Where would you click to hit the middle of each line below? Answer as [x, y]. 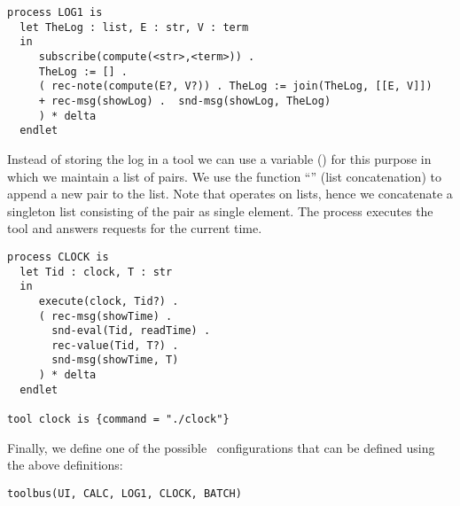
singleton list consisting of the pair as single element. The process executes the [220, 210]
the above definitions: [65, 465]
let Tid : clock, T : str [96, 272]
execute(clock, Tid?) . [109, 301]
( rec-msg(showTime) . [105, 316]
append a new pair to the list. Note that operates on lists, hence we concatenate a [230, 194]
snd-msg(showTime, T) [115, 360]
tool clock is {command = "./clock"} [118, 420]
